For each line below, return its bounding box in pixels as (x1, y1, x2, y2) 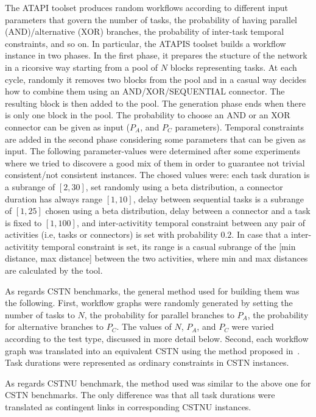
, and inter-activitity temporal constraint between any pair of (76, 216, 306, 229)
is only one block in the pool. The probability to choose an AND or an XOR (5, 109, 290, 121)
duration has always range (5, 192, 103, 205)
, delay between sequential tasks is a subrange (133, 192, 304, 205)
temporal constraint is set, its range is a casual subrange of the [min (41, 240, 296, 252)
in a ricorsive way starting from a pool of (5, 60, 158, 73)
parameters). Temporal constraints (175, 120, 304, 133)
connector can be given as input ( (5, 120, 130, 133)
